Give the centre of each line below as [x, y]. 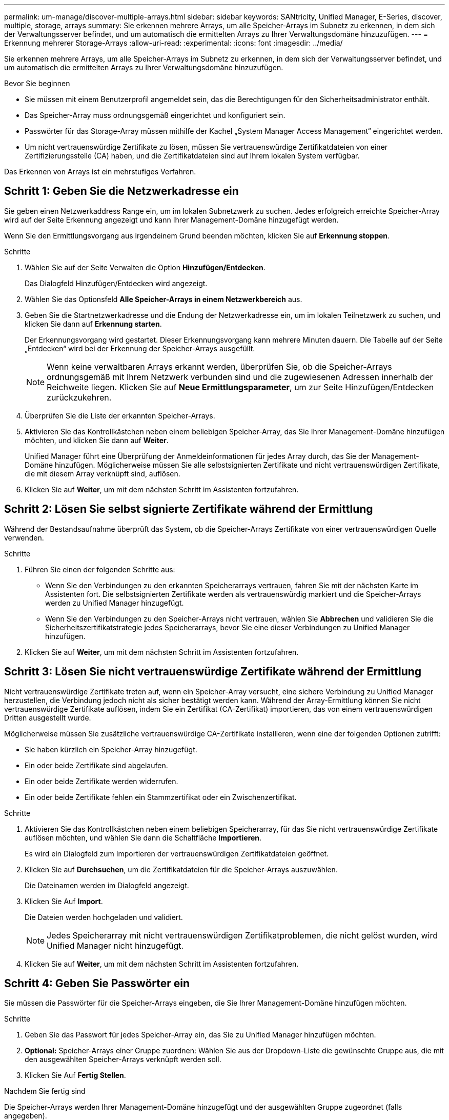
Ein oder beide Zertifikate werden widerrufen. [101, 781]
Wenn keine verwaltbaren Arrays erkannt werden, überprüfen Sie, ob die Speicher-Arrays [219, 366]
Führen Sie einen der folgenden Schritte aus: [100, 569]
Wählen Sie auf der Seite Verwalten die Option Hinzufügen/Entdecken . [145, 267]
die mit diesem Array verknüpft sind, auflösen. [103, 473]
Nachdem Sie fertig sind [45, 1091]
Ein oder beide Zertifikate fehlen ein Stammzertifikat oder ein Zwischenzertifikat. [161, 797]
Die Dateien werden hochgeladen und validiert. [104, 917]
